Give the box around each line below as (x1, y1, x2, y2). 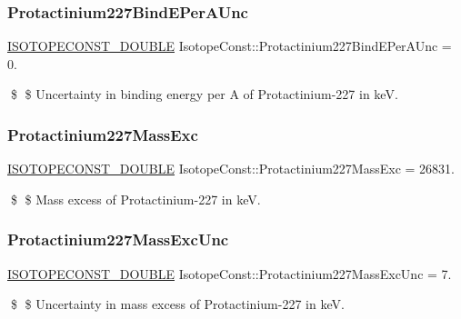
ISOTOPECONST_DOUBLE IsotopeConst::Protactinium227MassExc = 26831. (7, 159, 455, 178)
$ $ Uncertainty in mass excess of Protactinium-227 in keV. (10, 294, 345, 314)
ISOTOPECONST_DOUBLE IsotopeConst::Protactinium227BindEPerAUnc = (7, 36, 452, 55)
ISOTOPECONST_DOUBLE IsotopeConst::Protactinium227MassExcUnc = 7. (7, 264, 452, 283)
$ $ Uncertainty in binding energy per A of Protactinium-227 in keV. (10, 85, 398, 104)
